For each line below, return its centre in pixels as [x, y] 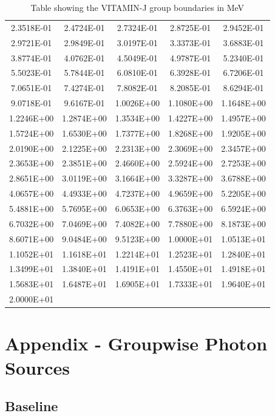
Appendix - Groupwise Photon [136, 343]
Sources [37, 367]
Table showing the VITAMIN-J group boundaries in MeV [137, 7]
